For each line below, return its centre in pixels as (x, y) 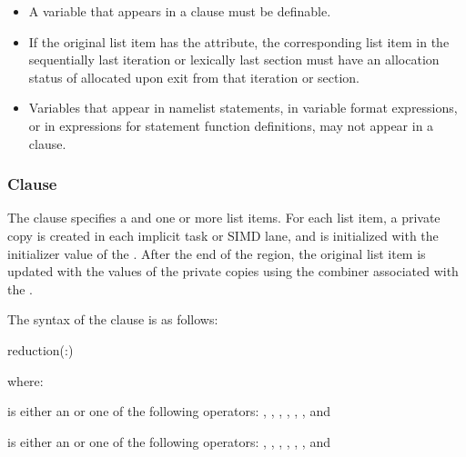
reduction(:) (41, 349)
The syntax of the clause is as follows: (113, 319)
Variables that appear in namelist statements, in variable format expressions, (243, 108)
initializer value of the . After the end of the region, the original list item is (217, 253)
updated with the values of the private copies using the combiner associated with (233, 271)
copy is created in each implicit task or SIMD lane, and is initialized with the (223, 235)
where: (25, 380)
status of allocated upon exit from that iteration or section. (194, 77)
